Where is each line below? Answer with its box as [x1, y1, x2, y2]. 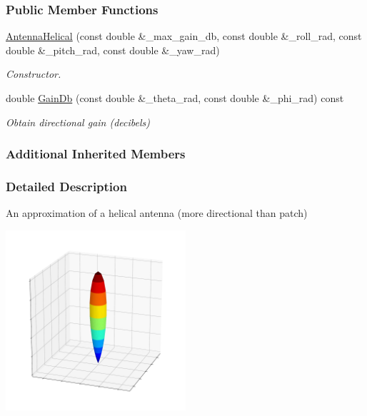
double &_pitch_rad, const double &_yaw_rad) [6, 42, 220, 57]
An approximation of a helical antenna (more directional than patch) [6, 206, 308, 220]
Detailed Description [6, 177, 127, 195]
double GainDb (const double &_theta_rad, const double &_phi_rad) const [6, 91, 344, 105]
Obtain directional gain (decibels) [6, 114, 151, 129]
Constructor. [6, 66, 61, 81]
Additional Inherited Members [6, 145, 186, 163]
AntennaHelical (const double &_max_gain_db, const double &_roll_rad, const [6, 29, 362, 44]
